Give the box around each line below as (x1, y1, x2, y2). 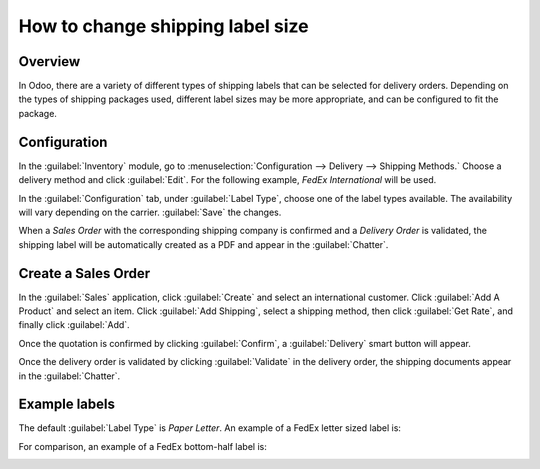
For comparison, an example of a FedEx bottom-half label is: (18, 440, 267, 452)
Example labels (18, 396, 115, 413)
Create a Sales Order (18, 265, 151, 282)
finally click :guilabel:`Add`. (18, 319, 130, 331)
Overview (18, 53, 81, 70)
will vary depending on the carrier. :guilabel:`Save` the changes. (18, 206, 282, 218)
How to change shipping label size (18, 15, 309, 37)
